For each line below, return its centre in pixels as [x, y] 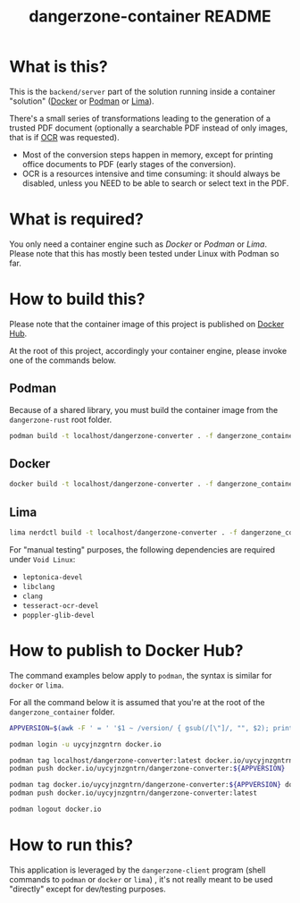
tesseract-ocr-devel [60, 605]
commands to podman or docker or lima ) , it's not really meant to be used [141, 879]
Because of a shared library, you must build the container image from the [144, 409]
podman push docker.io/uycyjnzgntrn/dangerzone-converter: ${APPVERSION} [147, 769]
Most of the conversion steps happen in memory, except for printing [148, 155]
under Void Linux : [42, 559]
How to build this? [77, 299]
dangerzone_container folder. [62, 712]
